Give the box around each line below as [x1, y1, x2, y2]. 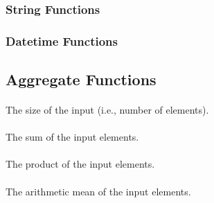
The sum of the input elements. [6, 130, 139, 144]
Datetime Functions [6, 32, 118, 49]
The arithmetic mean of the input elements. [6, 184, 191, 198]
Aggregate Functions [6, 69, 157, 90]
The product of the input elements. [6, 157, 155, 171]
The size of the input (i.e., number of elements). [6, 103, 209, 117]
